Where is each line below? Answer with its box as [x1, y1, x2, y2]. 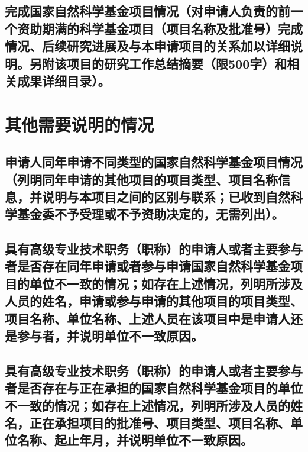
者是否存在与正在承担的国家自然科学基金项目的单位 [5, 379, 303, 397]
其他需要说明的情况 [5, 112, 154, 136]
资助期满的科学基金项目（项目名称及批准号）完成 [17, 19, 303, 37]
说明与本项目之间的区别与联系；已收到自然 [41, 187, 290, 205]
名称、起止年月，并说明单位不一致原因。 [17, 431, 253, 449]
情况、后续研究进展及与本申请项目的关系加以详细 [5, 37, 290, 55]
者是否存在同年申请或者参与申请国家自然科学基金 [5, 257, 290, 275]
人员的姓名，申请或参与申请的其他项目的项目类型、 [5, 292, 303, 310]
